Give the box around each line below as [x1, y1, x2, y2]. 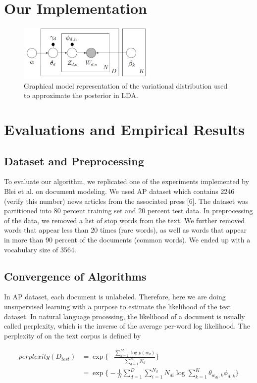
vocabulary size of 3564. [4, 244, 76, 254]
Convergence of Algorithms [4, 268, 147, 284]
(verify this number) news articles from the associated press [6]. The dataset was [4, 195, 249, 206]
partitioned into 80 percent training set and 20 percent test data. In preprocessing [4, 205, 253, 216]
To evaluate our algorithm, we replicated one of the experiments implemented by [4, 176, 249, 187]
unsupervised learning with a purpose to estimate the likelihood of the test [4, 301, 231, 311]
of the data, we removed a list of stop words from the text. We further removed [4, 215, 245, 225]
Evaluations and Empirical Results [4, 119, 245, 139]
